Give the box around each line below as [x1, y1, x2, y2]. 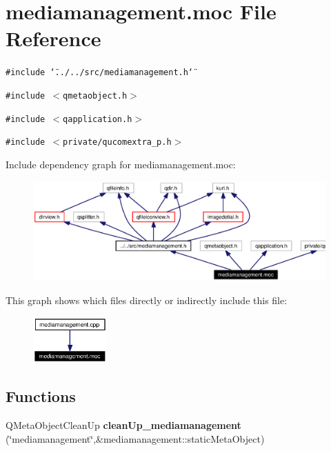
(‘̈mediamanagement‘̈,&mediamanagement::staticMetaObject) [6, 431, 265, 445]
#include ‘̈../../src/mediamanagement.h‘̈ [6, 68, 194, 78]
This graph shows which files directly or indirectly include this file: [6, 293, 288, 308]
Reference [6, 24, 101, 52]
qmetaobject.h [63, 90, 128, 101]
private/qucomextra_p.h [63, 137, 172, 148]
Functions [6, 385, 76, 407]
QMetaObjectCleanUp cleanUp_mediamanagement [6, 418, 241, 432]
